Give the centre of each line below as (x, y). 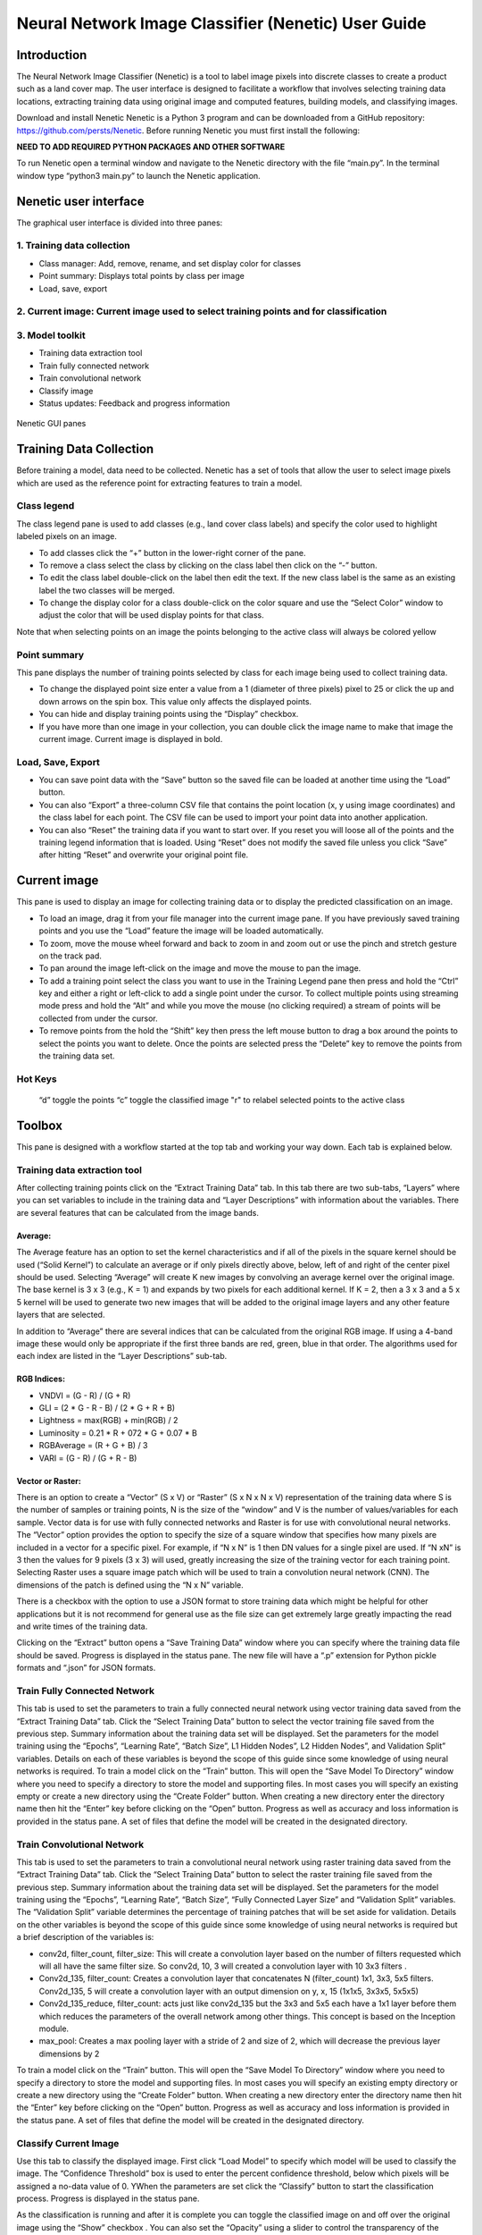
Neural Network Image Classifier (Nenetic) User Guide (222, 23)
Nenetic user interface (80, 201)
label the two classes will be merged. (107, 590)
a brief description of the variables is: (85, 1937)
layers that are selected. (61, 1315)
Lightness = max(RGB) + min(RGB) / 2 (108, 1421)
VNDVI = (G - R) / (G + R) (85, 1396)
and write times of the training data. (82, 1626)
